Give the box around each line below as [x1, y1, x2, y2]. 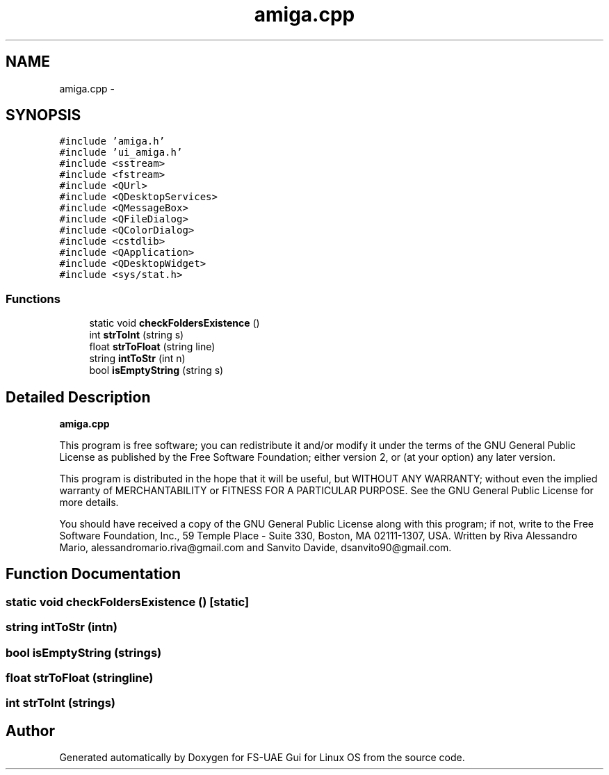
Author [6, 721, 55, 740]
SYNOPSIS [6, 106, 81, 124]
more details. [59, 496, 119, 509]
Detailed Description [6, 388, 151, 406]
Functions [6, 291, 60, 306]
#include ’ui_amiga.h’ [59, 147, 183, 158]
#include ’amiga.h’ [59, 136, 165, 147]
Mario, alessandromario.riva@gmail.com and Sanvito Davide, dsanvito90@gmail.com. [59, 541, 452, 554]
